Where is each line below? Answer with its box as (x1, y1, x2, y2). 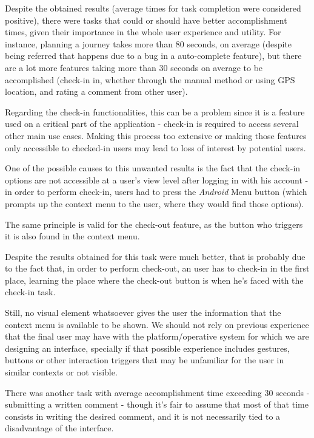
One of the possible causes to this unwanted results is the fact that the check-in (5, 162, 301, 174)
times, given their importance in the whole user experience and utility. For (5, 26, 281, 38)
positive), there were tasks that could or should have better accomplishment (5, 13, 287, 26)
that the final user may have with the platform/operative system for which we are (5, 330, 309, 343)
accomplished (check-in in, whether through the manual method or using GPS (5, 73, 295, 86)
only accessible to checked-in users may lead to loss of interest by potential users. (5, 141, 306, 154)
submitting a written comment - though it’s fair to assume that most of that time (5, 398, 309, 411)
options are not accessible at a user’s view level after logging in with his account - (5, 173, 309, 186)
